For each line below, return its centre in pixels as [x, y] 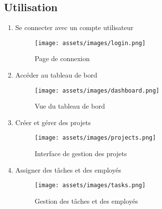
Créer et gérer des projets [53, 122]
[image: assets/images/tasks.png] [90, 185]
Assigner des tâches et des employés [68, 169]
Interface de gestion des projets [81, 153]
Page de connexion [62, 58]
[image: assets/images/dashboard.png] [97, 90]
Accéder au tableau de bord [56, 75]
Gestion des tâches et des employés [86, 201]
